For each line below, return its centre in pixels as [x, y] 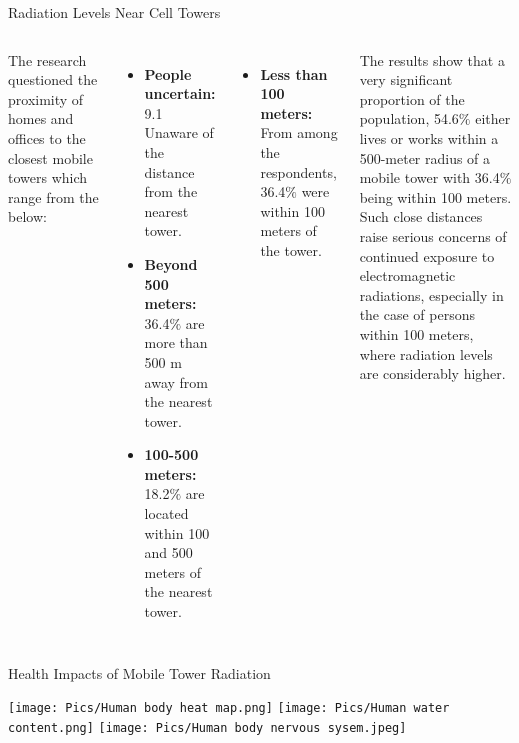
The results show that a [432, 59]
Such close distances [421, 216]
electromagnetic [407, 275]
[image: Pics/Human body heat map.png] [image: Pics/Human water [229, 708]
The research [47, 59]
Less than [294, 73]
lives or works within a [429, 137]
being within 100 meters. [435, 196]
